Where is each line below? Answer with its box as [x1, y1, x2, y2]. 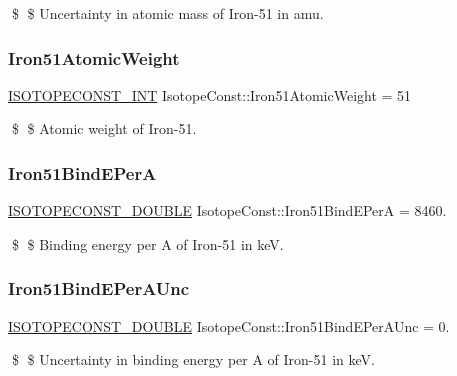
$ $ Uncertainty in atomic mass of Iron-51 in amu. [11, 3, 324, 23]
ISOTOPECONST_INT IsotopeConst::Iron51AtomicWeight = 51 [8, 84, 412, 105]
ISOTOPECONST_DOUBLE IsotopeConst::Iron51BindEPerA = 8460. [8, 200, 447, 221]
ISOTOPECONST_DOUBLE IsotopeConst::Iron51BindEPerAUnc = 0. [8, 315, 450, 336]
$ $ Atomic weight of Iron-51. [11, 118, 197, 139]
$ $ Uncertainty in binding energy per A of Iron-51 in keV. [11, 349, 375, 370]
